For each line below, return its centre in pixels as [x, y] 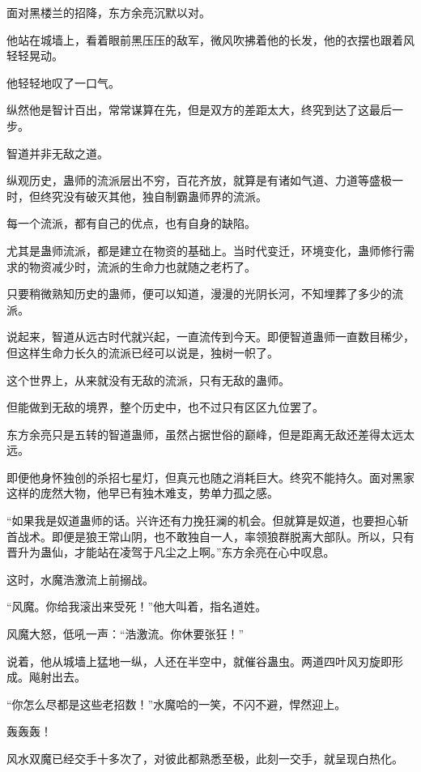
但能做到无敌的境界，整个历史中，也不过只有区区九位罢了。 [165, 407]
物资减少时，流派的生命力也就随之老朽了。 [142, 266]
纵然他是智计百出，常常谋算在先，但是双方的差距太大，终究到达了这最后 [199, 110]
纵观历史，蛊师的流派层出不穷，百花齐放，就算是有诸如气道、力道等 [188, 180]
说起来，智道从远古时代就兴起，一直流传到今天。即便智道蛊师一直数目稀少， [210, 337]
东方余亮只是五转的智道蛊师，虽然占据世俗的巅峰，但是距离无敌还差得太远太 [210, 434]
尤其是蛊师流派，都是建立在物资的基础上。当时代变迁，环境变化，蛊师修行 [205, 250]
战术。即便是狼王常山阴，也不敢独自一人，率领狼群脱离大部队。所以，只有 [216, 536]
